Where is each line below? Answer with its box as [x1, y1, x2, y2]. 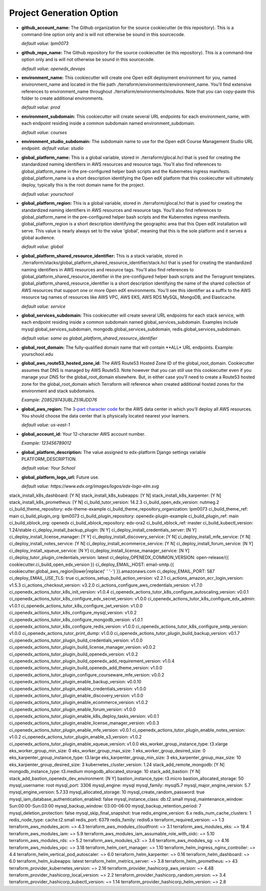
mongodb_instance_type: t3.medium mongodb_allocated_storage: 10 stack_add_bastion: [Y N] [9, 769, 200, 775]
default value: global [21, 244, 64, 250]
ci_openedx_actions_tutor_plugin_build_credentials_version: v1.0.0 [9, 637, 143, 643]
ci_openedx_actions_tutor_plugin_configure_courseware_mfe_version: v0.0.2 [9, 671, 165, 678]
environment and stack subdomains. [21, 388, 96, 394]
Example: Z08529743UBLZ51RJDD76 [21, 397, 97, 403]
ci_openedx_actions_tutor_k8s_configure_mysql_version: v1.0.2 [9, 610, 137, 616]
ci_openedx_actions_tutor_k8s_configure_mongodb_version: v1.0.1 [9, 617, 143, 623]
